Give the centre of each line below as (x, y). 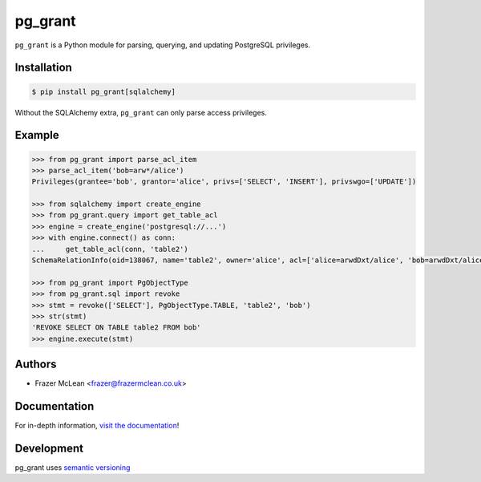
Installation (43, 68)
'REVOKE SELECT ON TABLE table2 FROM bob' (116, 328)
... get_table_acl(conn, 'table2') (110, 249)
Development (49, 448)
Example (37, 135)
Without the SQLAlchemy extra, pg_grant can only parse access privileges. (141, 112)
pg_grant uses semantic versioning (73, 468)
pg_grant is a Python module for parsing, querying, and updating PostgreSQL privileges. (163, 45)
